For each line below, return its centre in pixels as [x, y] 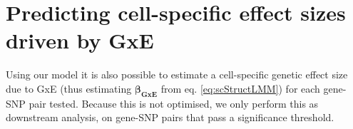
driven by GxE [80, 40]
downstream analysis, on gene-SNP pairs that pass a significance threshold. [170, 117]
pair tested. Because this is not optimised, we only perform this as [174, 103]
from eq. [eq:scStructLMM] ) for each [240, 88]
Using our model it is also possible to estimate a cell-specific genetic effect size [177, 74]
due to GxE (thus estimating [69, 88]
